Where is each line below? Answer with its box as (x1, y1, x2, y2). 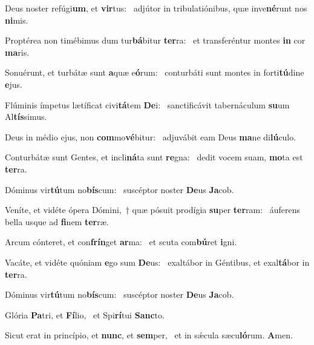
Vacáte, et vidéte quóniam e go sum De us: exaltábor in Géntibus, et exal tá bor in (5, 255, 310, 268)
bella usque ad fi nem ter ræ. (5, 215, 109, 228)
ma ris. (5, 45, 30, 58)
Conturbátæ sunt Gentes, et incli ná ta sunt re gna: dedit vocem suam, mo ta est (5, 151, 303, 163)
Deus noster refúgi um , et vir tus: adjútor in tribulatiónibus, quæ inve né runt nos (5, 2, 307, 14)
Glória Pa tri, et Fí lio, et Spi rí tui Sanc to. (5, 308, 165, 321)
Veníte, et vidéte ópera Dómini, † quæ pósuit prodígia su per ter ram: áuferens (5, 203, 301, 216)
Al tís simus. (5, 110, 47, 123)
